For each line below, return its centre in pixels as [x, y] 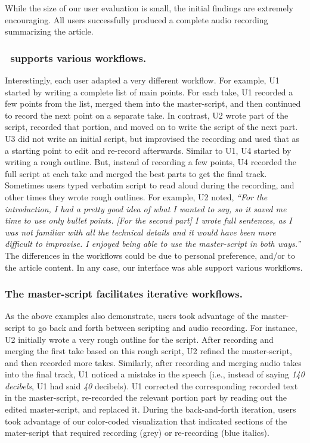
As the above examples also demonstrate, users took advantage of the [132, 316]
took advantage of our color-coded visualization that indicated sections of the [146, 421]
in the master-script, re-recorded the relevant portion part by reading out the [146, 397]
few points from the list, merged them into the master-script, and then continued [153, 103]
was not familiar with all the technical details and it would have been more [140, 232]
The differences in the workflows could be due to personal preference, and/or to [150, 255]
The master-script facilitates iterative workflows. [124, 294]
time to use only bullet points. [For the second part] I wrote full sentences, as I [148, 220]
